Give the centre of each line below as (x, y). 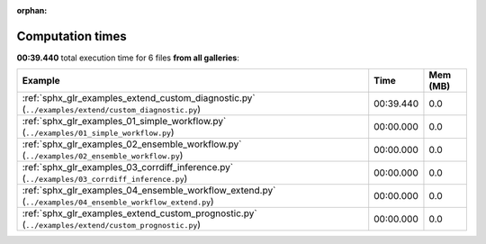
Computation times (72, 36)
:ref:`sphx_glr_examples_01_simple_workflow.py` (124, 122)
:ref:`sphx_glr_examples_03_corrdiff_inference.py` (128, 167)
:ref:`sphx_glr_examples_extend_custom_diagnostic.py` (139, 98)
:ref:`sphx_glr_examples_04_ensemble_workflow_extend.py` (149, 191)
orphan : (32, 10)
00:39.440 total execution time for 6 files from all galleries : (128, 58)
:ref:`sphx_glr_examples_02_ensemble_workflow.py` (132, 144)
